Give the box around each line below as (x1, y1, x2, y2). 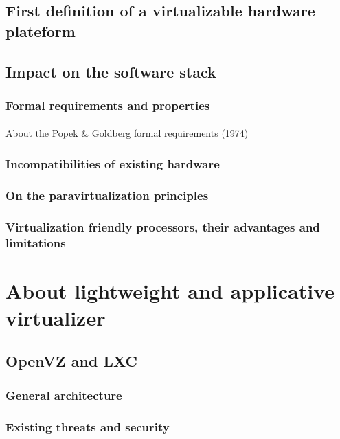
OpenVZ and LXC (5, 350, 137, 372)
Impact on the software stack (5, 60, 216, 82)
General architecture (5, 386, 122, 403)
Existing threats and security (5, 418, 170, 435)
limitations (5, 234, 66, 251)
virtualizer (5, 303, 106, 331)
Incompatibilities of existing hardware (5, 155, 220, 172)
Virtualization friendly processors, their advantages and (5, 218, 320, 235)
